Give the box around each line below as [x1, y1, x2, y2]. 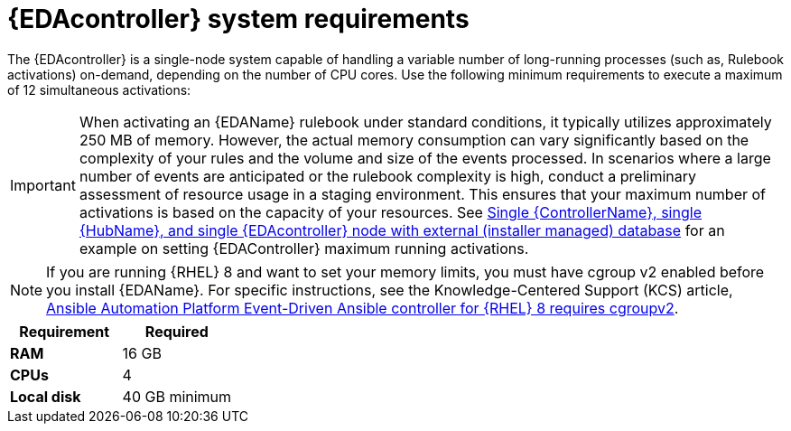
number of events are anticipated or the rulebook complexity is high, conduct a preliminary [79, 166, 697, 185]
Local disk [10, 387, 81, 406]
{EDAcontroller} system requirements [7, 4, 470, 34]
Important [10, 175, 76, 194]
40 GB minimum [122, 387, 232, 406]
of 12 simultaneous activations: [7, 81, 191, 98]
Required [144, 322, 209, 341]
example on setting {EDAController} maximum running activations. [79, 239, 529, 258]
